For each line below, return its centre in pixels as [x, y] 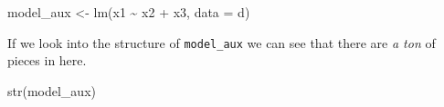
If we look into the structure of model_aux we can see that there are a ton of [222, 42]
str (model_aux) [52, 90]
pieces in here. [47, 60]
